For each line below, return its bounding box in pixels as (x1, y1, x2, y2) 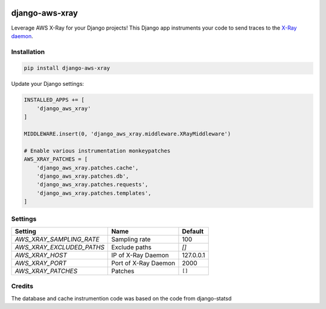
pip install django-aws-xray (24, 65, 110, 72)
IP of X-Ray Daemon (111, 251, 169, 259)
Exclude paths (111, 242, 152, 251)
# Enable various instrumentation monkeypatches (24, 147, 171, 154)
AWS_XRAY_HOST (14, 251, 68, 259)
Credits (11, 282, 33, 290)
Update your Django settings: (11, 80, 85, 88)
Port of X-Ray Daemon (111, 259, 175, 267)
